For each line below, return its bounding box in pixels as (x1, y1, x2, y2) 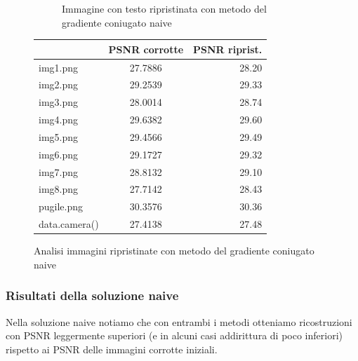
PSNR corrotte (108, 41, 184, 56)
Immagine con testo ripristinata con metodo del (62, 1, 267, 15)
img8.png (39, 182, 79, 196)
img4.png (39, 112, 79, 127)
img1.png (39, 60, 79, 74)
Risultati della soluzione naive (6, 287, 179, 304)
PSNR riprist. (193, 41, 263, 56)
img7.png (39, 164, 79, 179)
